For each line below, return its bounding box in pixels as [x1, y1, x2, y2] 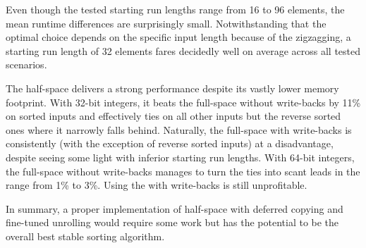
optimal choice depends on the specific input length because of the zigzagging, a [6, 30, 351, 44]
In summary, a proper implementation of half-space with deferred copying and [6, 201, 343, 216]
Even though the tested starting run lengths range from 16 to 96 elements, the [6, 2, 345, 16]
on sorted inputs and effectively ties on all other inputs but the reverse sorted [6, 108, 341, 123]
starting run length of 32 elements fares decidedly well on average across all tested [6, 43, 361, 58]
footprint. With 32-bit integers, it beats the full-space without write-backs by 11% [6, 94, 361, 109]
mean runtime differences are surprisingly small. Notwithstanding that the [6, 15, 327, 30]
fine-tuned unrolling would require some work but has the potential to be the [6, 215, 339, 230]
